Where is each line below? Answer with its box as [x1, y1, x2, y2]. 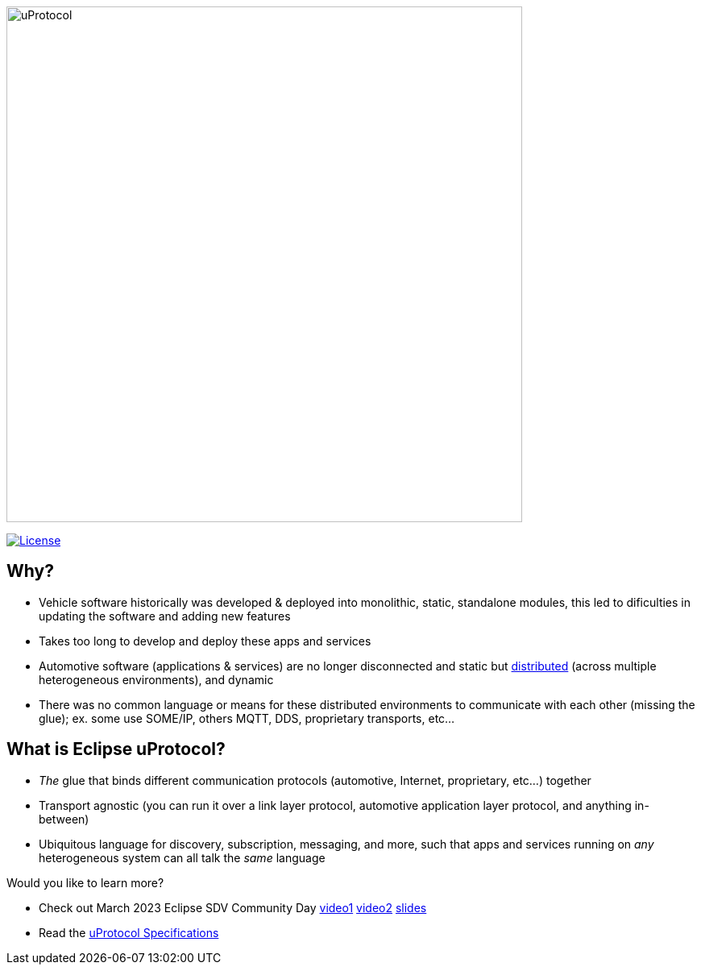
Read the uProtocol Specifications [39, 925, 219, 940]
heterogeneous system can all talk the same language [39, 850, 326, 865]
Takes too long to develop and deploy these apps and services [39, 633, 371, 648]
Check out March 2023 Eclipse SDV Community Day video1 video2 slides [39, 900, 427, 915]
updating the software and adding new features [39, 608, 291, 623]
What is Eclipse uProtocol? [6, 739, 226, 760]
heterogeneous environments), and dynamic [39, 672, 274, 687]
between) [39, 811, 89, 826]
